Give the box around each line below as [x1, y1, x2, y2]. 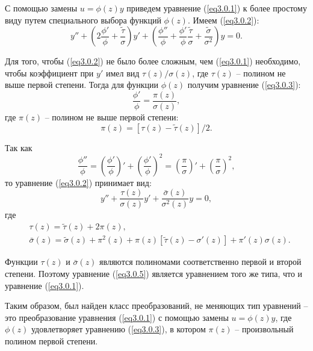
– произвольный [235, 323, 294, 335]
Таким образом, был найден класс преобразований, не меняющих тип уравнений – [5, 299, 308, 312]
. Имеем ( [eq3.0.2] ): [187, 13, 259, 26]
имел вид [105, 66, 140, 79]
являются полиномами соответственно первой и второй [99, 255, 302, 268]
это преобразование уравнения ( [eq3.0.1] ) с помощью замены [5, 311, 229, 323]
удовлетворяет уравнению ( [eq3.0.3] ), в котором [31, 323, 206, 335]
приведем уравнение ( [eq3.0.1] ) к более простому [126, 2, 307, 14]
